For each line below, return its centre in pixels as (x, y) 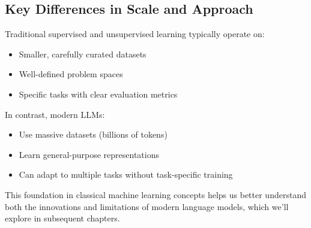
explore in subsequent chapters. (62, 218)
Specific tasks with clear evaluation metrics (98, 94)
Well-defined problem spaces (71, 74)
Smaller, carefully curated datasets (83, 54)
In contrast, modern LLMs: (55, 114)
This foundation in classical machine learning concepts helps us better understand (155, 194)
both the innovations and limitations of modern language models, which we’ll (147, 206)
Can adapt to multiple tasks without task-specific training (126, 174)
